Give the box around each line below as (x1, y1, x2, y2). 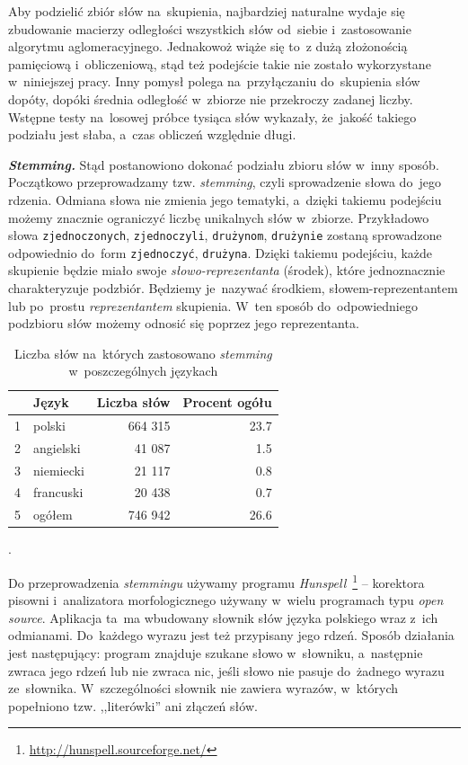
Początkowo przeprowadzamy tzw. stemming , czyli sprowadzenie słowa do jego (8, 173, 441, 191)
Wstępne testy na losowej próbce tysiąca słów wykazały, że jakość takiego (8, 107, 417, 126)
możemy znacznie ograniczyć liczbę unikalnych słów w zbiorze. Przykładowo (8, 208, 429, 227)
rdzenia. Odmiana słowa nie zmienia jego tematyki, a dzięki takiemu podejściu (8, 190, 442, 209)
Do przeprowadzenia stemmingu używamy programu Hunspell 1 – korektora (8, 570, 425, 592)
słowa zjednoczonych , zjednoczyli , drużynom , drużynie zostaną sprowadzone (8, 226, 442, 245)
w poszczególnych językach (68, 361, 218, 380)
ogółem (33, 505, 73, 524)
